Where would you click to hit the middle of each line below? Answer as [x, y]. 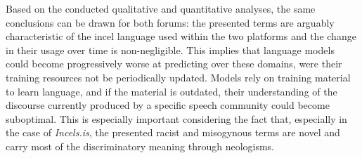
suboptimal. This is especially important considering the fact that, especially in [176, 118]
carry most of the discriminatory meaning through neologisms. [140, 146]
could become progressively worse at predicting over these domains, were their [174, 64]
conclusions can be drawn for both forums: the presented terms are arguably [170, 22]
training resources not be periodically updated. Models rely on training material [178, 77]
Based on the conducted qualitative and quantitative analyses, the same [161, 8]
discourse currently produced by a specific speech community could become [168, 105]
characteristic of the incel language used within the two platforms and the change [181, 36]
